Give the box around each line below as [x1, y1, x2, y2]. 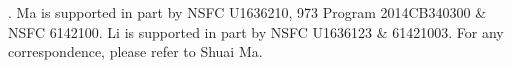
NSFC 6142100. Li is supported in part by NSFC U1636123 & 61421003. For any [8, 21, 504, 42]
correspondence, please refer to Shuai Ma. [8, 41, 263, 62]
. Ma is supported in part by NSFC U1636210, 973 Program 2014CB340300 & [8, 2, 487, 22]
